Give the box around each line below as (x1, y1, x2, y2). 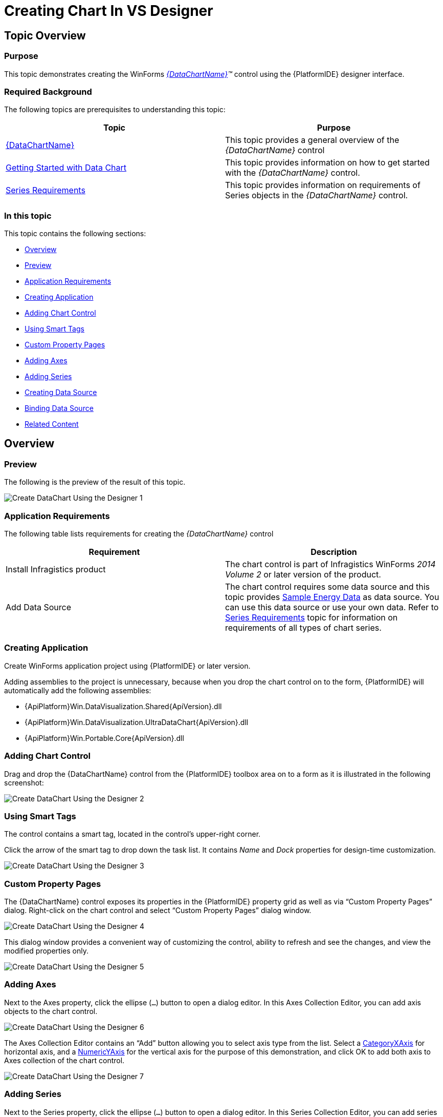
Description (311, 547, 357, 557)
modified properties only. (4, 946, 88, 956)
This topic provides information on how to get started (225, 157, 430, 168)
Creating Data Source (25, 388, 97, 397)
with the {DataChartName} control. (225, 168, 360, 178)
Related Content (25, 420, 79, 429)
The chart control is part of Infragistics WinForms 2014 (225, 559, 436, 570)
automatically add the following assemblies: (4, 686, 151, 695)
